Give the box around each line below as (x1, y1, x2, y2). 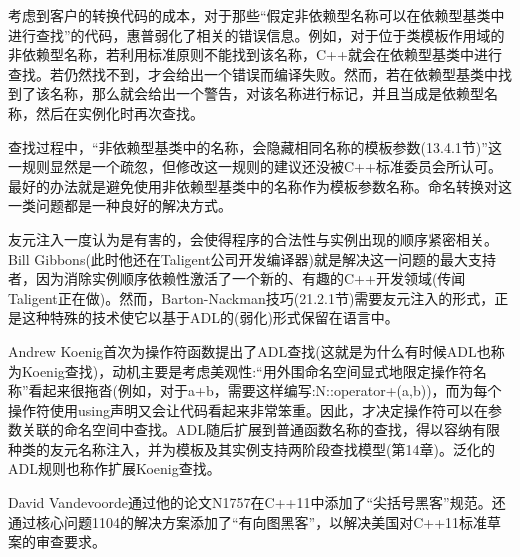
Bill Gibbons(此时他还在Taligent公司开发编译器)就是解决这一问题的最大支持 (8, 248, 497, 269)
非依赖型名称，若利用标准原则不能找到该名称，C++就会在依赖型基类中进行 (8, 44, 502, 65)
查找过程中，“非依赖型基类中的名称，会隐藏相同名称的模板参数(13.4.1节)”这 (8, 136, 502, 157)
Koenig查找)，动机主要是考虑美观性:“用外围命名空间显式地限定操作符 (21, 360, 473, 381)
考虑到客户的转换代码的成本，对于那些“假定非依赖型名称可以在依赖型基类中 (8, 5, 505, 25)
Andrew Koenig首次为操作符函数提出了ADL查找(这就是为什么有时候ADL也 (8, 340, 491, 361)
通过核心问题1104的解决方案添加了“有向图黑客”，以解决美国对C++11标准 (8, 511, 488, 532)
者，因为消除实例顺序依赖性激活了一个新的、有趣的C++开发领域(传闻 (8, 268, 466, 289)
